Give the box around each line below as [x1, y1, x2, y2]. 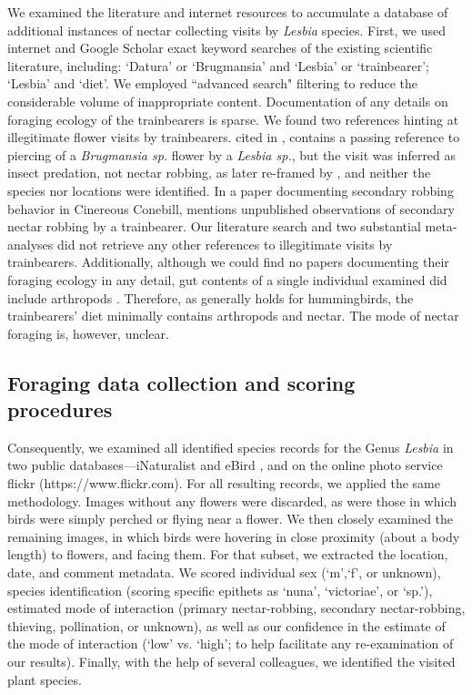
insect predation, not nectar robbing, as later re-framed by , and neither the [7, 163, 431, 182]
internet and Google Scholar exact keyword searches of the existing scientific [7, 38, 433, 57]
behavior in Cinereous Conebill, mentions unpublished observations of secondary [7, 199, 455, 218]
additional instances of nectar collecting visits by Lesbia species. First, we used [7, 20, 446, 39]
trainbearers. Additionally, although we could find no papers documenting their [7, 252, 449, 271]
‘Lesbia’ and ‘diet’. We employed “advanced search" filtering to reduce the [7, 74, 417, 93]
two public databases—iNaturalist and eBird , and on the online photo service [7, 455, 443, 475]
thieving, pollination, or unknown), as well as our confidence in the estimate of [7, 616, 446, 635]
